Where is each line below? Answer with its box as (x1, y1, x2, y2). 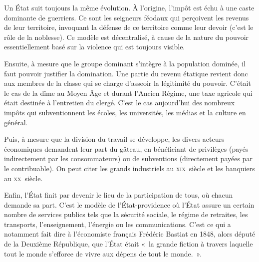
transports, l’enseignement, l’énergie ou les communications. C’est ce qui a (4, 219, 231, 229)
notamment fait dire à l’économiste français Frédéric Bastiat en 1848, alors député (4, 229, 256, 239)
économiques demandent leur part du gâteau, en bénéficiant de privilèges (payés (4, 143, 249, 154)
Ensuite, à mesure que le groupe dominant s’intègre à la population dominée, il (4, 58, 246, 68)
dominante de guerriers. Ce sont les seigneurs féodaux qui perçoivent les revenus (4, 12, 249, 22)
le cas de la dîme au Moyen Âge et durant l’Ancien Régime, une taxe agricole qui (4, 87, 253, 98)
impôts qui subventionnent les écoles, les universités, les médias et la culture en (4, 107, 246, 117)
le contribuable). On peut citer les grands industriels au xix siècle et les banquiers (4, 163, 255, 173)
